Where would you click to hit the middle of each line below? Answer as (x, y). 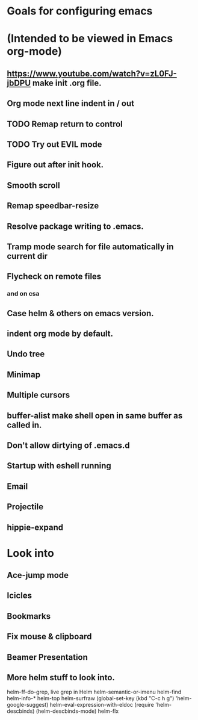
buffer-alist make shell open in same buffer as (95, 416)
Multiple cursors (39, 395)
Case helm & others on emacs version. (80, 313)
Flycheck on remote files (54, 277)
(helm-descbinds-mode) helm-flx (77, 711)
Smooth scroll (33, 185)
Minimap (24, 374)
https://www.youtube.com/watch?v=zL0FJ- (92, 73)
